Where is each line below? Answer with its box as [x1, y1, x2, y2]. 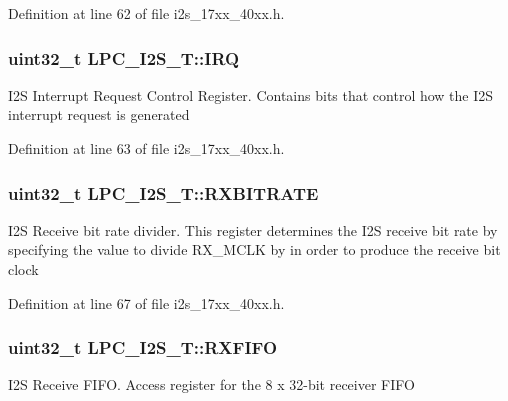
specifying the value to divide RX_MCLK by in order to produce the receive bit [8, 239, 501, 260]
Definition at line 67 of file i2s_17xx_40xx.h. [8, 292, 285, 313]
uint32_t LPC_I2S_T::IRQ [8, 45, 240, 70]
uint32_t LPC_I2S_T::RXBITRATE [8, 180, 319, 205]
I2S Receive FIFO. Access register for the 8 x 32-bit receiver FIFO [8, 374, 415, 395]
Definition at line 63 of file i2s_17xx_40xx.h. [8, 138, 285, 158]
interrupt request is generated [8, 104, 190, 125]
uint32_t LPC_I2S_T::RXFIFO [8, 335, 278, 360]
